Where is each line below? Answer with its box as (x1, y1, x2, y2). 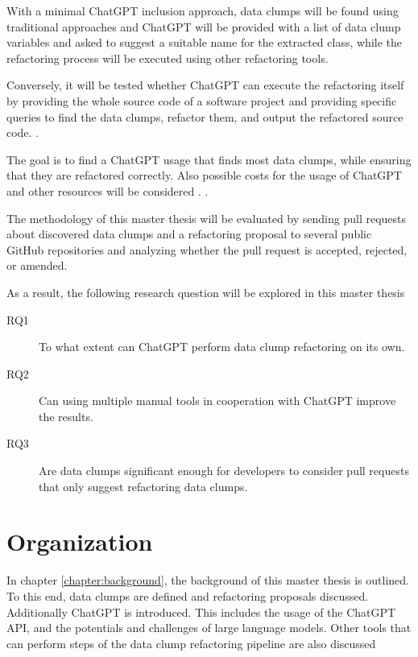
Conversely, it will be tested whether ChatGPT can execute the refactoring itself (6, 76, 404, 93)
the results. (39, 407, 93, 424)
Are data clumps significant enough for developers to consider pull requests (39, 462, 409, 479)
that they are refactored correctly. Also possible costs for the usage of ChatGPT (6, 167, 402, 184)
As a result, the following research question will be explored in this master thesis (6, 283, 405, 300)
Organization (6, 525, 153, 558)
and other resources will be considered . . (6, 182, 209, 199)
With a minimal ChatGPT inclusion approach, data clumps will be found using (6, 2, 399, 19)
